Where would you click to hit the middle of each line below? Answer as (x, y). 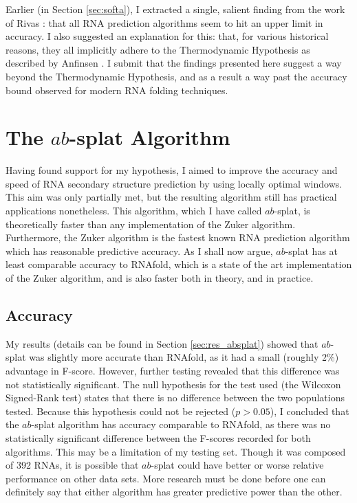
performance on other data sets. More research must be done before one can (166, 478)
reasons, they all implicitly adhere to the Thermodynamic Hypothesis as (158, 49)
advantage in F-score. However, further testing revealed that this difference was (173, 371)
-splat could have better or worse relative (237, 465)
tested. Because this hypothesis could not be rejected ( (121, 411)
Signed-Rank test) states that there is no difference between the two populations (175, 398)
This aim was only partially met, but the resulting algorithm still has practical (171, 197)
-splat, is (292, 211)
